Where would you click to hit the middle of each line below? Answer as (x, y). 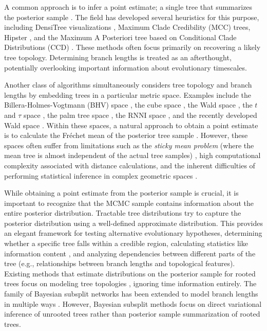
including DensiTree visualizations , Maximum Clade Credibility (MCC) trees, (127, 27)
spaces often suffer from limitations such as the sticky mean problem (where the (129, 145)
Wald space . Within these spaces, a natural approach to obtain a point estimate (131, 125)
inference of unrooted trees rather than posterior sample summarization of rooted (132, 314)
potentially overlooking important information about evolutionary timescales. (126, 67)
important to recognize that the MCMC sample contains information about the (129, 203)
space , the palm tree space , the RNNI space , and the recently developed (140, 115)
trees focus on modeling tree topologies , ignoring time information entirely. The (130, 283)
